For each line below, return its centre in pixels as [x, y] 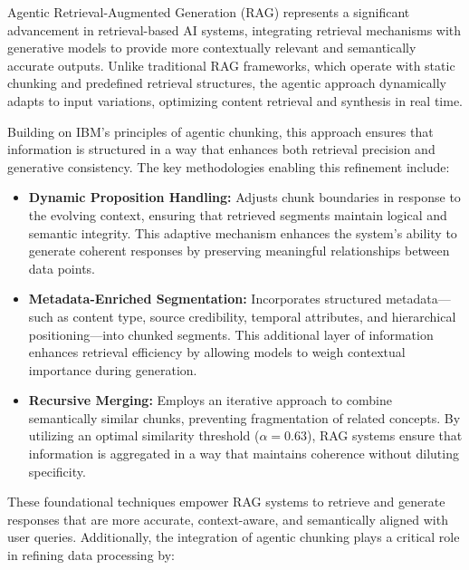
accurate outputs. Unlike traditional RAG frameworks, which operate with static [231, 65]
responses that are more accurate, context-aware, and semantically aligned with [228, 519]
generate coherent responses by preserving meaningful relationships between [239, 251]
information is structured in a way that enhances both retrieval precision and [221, 149]
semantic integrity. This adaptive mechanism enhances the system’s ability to [243, 232]
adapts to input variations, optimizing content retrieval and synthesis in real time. [235, 100]
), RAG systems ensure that [384, 435]
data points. [62, 268]
